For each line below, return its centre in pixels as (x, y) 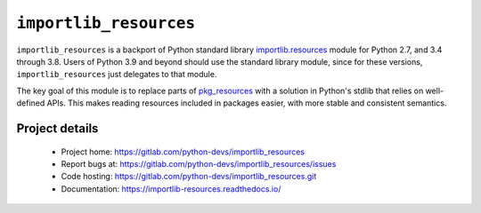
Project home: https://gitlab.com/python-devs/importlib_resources (183, 152)
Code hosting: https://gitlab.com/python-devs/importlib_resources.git (189, 177)
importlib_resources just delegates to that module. (117, 75)
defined (31, 103)
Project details (57, 128)
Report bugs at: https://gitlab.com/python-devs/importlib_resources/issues (199, 163)
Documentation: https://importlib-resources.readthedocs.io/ (171, 189)
